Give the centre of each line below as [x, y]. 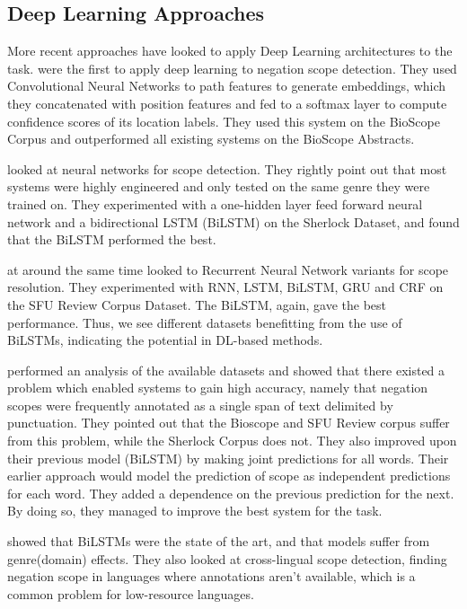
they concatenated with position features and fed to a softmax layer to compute [227, 103]
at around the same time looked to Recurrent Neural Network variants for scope [228, 269]
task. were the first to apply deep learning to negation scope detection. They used [232, 68]
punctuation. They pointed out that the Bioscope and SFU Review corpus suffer [229, 423]
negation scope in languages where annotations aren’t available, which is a [211, 576]
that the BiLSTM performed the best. [112, 239]
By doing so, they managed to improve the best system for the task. [195, 511]
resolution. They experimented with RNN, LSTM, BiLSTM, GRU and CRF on [225, 287]
